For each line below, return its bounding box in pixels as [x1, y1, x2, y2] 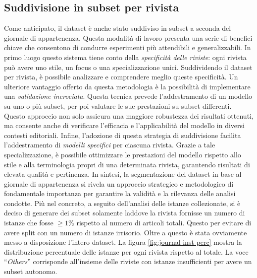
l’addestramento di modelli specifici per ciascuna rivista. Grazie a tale [4, 139, 215, 150]
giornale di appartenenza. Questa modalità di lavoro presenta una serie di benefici [4, 32, 253, 43]
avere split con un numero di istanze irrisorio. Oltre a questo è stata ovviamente [4, 227, 247, 237]
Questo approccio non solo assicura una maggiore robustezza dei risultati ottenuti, [4, 110, 254, 121]
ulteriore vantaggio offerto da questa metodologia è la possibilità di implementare [4, 81, 251, 91]
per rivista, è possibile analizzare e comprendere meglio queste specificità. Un [4, 71, 238, 82]
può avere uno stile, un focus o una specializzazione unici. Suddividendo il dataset [4, 62, 253, 72]
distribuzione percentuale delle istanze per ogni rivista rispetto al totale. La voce [4, 246, 249, 257]
